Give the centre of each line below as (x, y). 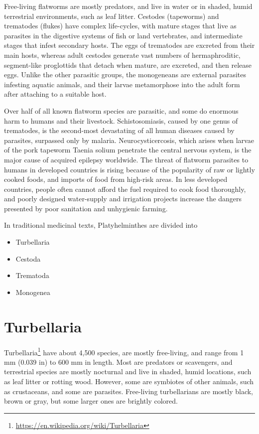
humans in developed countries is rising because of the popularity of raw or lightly (129, 169)
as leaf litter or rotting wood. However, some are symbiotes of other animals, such (129, 381)
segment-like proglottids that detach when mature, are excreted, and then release (128, 65)
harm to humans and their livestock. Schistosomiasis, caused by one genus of (121, 120)
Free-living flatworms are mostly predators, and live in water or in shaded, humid (128, 6)
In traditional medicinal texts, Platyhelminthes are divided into (101, 225)
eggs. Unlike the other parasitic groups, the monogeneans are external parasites (125, 74)
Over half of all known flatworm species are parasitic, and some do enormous (121, 110)
